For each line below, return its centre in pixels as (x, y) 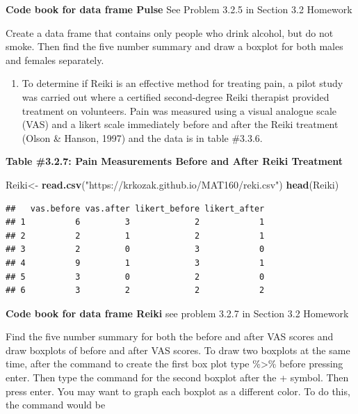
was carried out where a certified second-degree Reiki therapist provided (176, 96)
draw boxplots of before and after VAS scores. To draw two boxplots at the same (178, 350)
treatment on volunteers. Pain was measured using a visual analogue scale (179, 110)
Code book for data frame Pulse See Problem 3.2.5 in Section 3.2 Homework (179, 9)
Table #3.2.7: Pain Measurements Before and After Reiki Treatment (174, 161)
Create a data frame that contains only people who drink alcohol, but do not (170, 32)
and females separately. (55, 59)
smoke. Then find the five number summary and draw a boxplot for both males (174, 46)
